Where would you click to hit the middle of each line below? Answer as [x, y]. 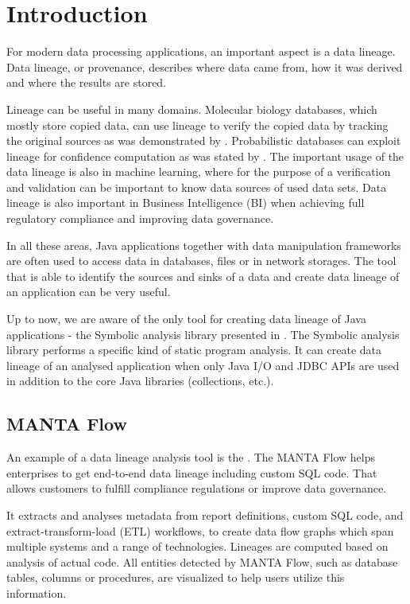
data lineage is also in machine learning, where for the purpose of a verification [199, 171]
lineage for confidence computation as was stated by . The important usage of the [205, 156]
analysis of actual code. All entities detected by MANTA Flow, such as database [202, 561]
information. [37, 592]
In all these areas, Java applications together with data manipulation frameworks [204, 245]
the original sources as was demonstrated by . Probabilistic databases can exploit [204, 140]
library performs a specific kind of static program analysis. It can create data [194, 350]
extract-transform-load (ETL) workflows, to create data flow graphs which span [200, 530]
